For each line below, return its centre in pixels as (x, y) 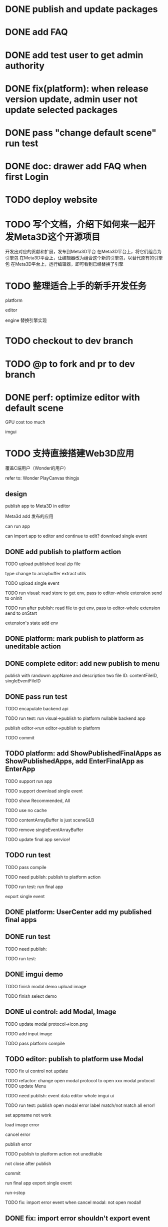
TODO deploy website (51, 200)
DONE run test (28, 937)
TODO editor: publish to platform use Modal (74, 1059)
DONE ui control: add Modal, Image (61, 1012)
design (16, 494)
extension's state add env (32, 623)
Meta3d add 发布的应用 (29, 516)
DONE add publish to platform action (63, 552)
